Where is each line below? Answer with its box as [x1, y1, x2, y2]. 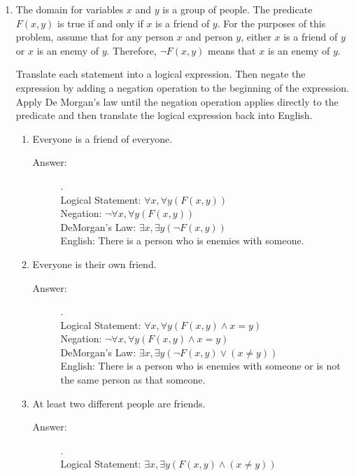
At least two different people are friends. [32, 395, 206, 410]
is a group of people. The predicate [162, 2, 313, 16]
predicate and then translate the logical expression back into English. [15, 108, 313, 122]
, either [241, 29, 271, 44]
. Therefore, [106, 43, 157, 57]
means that [208, 43, 256, 57]
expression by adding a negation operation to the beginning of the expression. [15, 80, 349, 94]
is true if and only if [57, 15, 143, 30]
